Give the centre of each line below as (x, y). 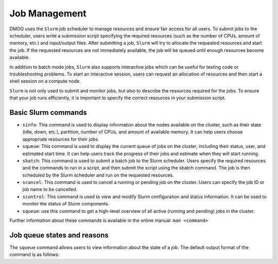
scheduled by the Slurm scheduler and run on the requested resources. (98, 175)
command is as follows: (34, 255)
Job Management (48, 13)
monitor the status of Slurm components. (66, 204)
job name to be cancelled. (50, 190)
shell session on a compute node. (45, 81)
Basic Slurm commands (48, 112)
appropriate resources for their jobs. (61, 139)
